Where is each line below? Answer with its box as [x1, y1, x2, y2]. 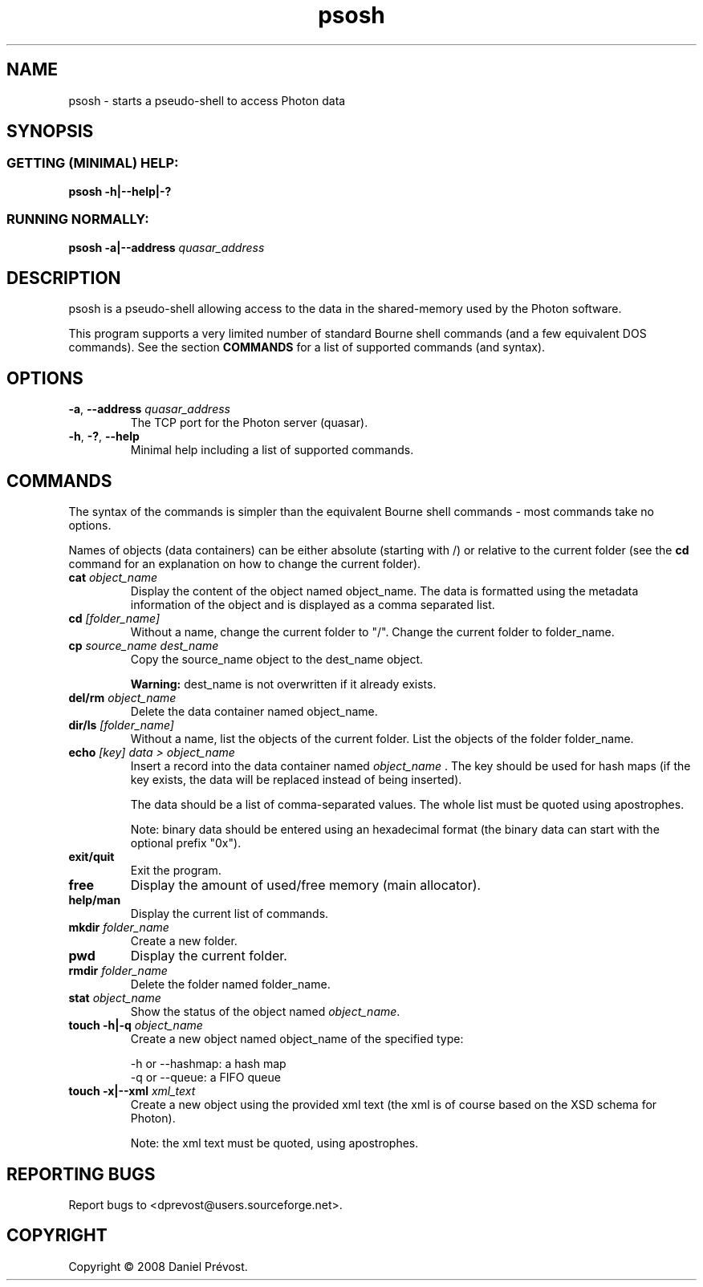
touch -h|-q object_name [68, 1018, 203, 1033]
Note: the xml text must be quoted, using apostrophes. [130, 1136, 419, 1151]
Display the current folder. [130, 948, 287, 964]
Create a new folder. [130, 934, 238, 948]
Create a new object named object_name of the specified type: [130, 1032, 464, 1046]
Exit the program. [130, 863, 221, 878]
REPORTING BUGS [6, 1163, 156, 1184]
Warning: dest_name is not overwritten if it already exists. [130, 677, 437, 692]
